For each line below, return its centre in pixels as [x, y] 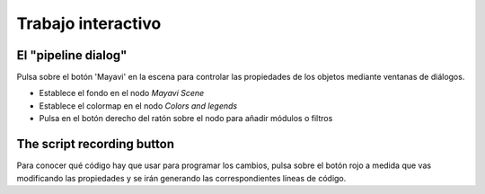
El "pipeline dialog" [72, 55]
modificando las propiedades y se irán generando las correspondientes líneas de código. [181, 178]
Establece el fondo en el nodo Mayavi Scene [122, 93]
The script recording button [96, 144]
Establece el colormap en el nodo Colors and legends [138, 106]
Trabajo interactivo [89, 23]
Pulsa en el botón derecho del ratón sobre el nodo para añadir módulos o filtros [186, 119]
